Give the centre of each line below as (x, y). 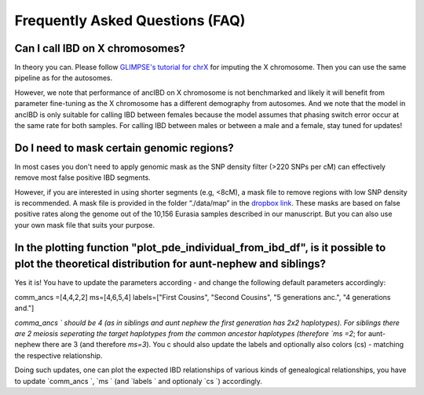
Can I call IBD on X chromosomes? (100, 48)
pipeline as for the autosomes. (64, 78)
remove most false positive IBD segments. (82, 177)
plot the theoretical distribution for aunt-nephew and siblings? (170, 264)
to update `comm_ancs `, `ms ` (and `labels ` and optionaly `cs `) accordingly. (138, 381)
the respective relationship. (58, 355)
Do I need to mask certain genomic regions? (124, 148)
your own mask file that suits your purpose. (84, 225)
